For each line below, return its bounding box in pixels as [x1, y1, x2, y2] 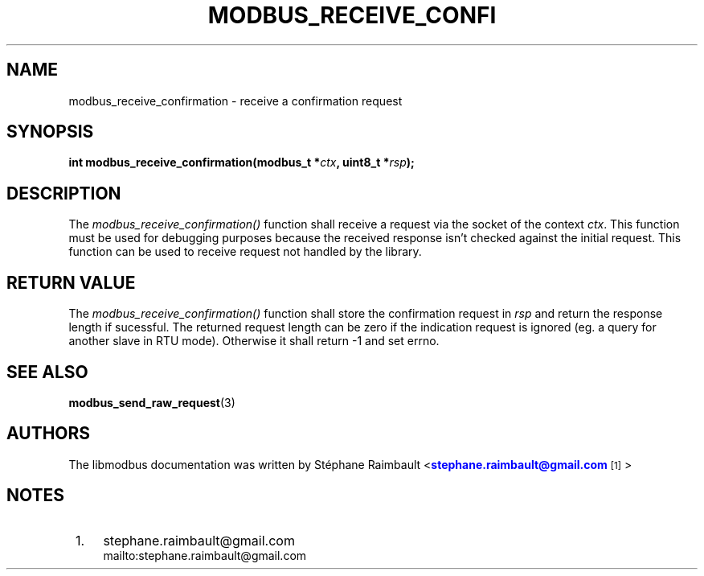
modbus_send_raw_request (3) [68, 395, 235, 409]
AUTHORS [6, 423, 91, 444]
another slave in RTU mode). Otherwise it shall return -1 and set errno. [68, 334, 440, 348]
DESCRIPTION [6, 183, 121, 204]
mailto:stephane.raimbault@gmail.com [103, 548, 307, 562]
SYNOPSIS [6, 121, 94, 142]
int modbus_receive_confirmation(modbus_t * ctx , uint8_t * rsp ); [68, 155, 415, 170]
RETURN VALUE [6, 272, 136, 293]
